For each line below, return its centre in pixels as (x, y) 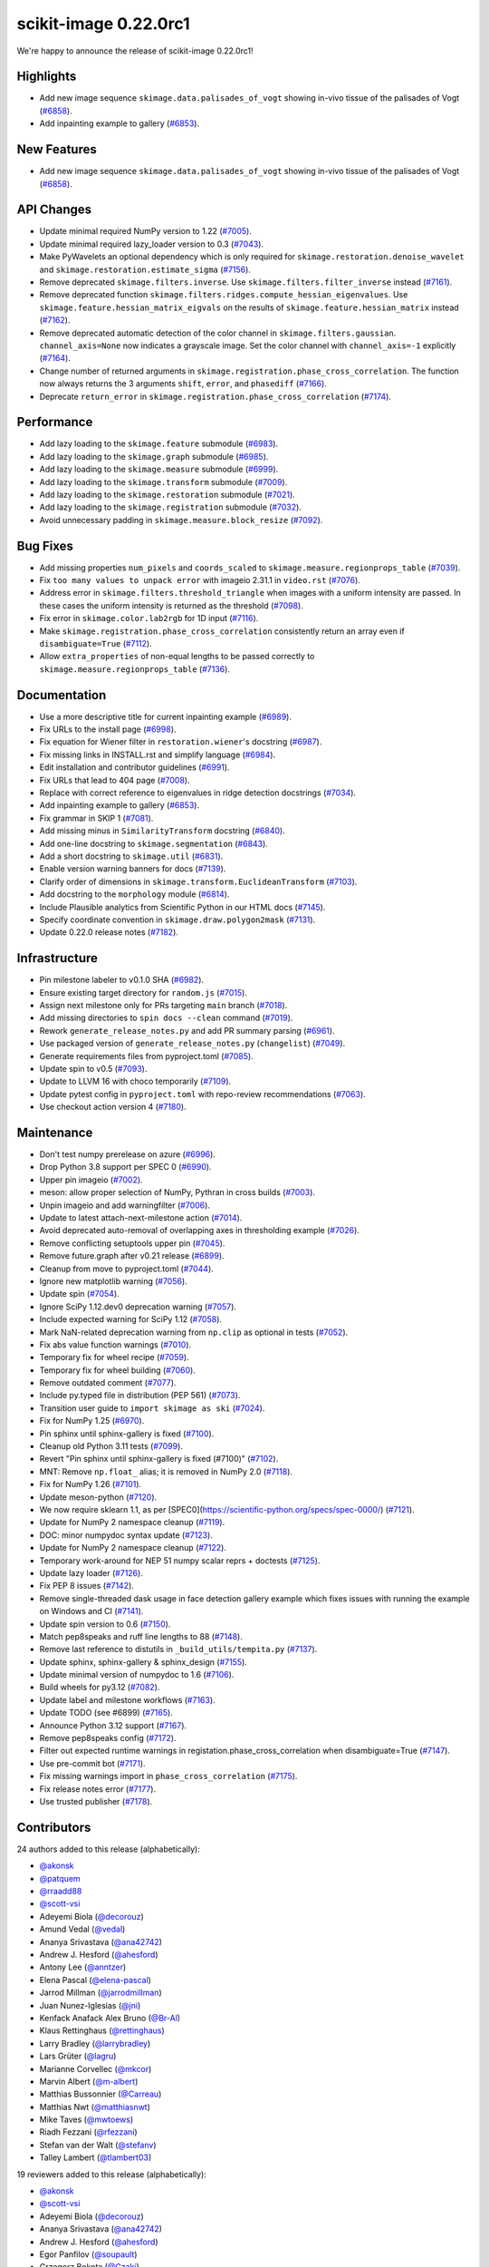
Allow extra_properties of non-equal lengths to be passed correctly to (177, 657)
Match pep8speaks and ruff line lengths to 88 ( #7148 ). (141, 1636)
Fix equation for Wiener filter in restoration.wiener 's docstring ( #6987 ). (181, 742)
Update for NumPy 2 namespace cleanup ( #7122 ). (133, 1548)
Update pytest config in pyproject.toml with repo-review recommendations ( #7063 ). (202, 1094)
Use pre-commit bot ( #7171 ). (92, 1763)
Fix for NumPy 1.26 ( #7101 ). (91, 1484)
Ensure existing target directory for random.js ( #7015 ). (144, 992)
